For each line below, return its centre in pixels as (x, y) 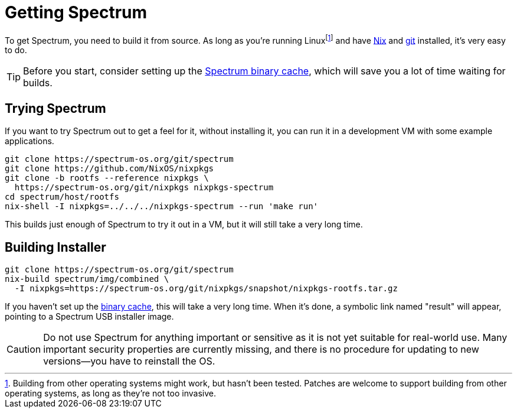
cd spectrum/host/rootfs (62, 197)
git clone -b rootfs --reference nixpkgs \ (107, 178)
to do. (16, 50)
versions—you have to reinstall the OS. (129, 361)
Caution (24, 349)
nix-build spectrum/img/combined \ (87, 279)
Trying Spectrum (55, 108)
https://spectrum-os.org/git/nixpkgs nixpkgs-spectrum (144, 188)
